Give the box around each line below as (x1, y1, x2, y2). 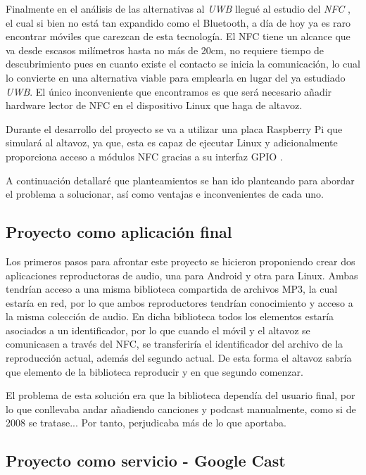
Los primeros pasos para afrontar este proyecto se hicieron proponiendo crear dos (6, 253, 355, 268)
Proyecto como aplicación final (6, 221, 232, 243)
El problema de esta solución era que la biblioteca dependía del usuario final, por (6, 388, 355, 403)
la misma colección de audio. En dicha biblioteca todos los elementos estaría (6, 309, 334, 324)
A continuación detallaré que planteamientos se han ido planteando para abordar (6, 172, 355, 187)
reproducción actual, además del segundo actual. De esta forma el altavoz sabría (6, 350, 352, 365)
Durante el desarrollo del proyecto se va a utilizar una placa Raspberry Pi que (6, 121, 343, 136)
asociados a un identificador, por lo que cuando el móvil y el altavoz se (6, 322, 310, 337)
